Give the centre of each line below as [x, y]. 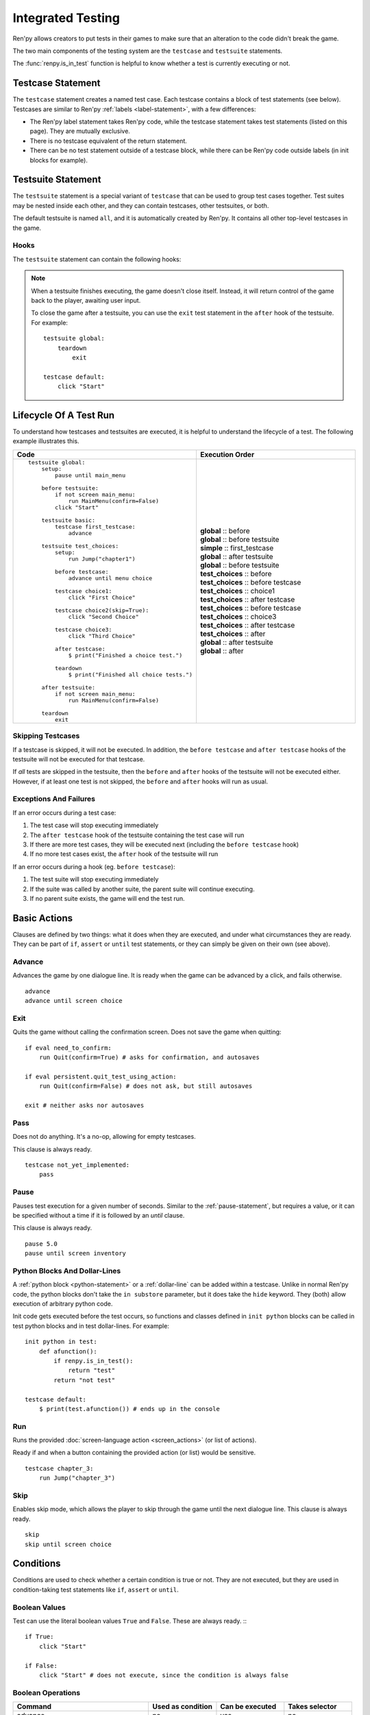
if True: [39, 1637]
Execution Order [227, 454]
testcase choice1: [84, 591]
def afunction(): [68, 1351]
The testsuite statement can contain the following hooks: [97, 259]
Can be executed [248, 1707]
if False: [41, 1666]
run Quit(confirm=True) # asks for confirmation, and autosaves [149, 1057]
